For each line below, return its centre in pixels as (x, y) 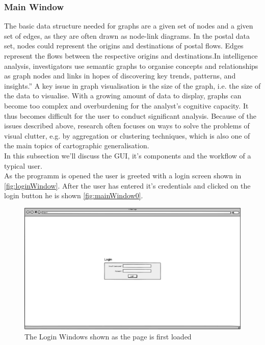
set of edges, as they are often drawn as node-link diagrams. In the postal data (127, 35)
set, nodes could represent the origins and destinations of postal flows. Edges (124, 46)
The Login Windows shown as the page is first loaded (108, 336)
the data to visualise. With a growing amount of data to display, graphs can (123, 96)
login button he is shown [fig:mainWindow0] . (74, 195)
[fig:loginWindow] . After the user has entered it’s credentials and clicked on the (127, 185)
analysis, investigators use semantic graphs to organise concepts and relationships (131, 65)
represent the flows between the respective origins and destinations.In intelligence (131, 56)
